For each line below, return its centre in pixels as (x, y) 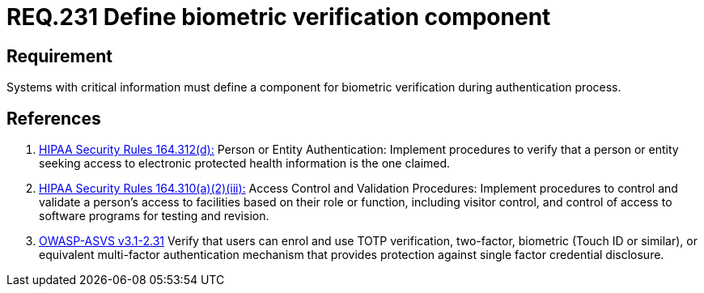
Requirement (60, 56)
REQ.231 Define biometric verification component (279, 17)
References (54, 118)
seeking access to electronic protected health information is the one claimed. (245, 163)
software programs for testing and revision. (154, 216)
